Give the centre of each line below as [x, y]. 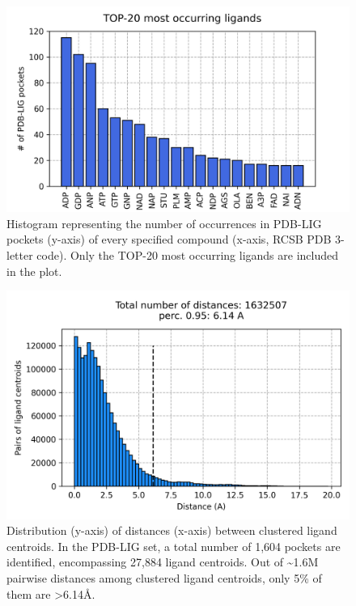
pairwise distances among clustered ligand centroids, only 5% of [164, 577]
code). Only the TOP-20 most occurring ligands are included [188, 255]
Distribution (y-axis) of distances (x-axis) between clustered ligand [172, 530]
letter [20, 255]
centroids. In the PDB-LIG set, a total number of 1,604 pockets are [174, 546]
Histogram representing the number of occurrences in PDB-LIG [164, 223]
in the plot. [34, 271]
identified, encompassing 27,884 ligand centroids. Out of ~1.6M [163, 562]
